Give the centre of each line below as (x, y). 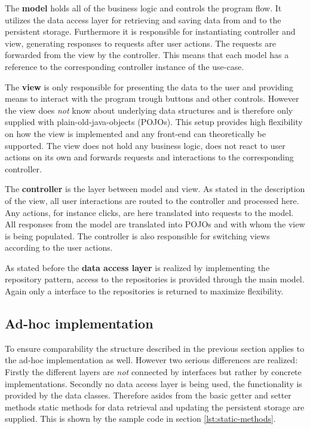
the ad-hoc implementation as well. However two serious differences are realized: (151, 360)
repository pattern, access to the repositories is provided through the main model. (155, 279)
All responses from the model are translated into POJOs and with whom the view (155, 224)
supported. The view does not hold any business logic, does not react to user (145, 145)
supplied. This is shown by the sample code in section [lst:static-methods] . (140, 419)
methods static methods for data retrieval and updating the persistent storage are (155, 407)
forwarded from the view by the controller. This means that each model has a (147, 55)
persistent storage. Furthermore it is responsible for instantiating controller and (150, 31)
